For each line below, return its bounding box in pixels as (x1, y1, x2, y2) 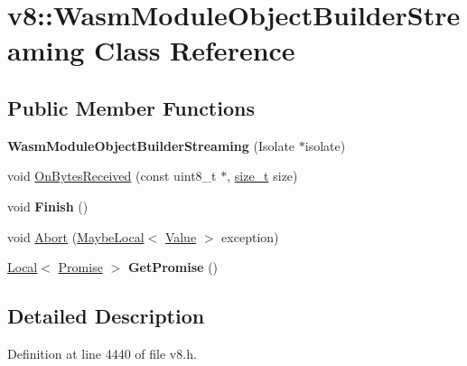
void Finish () (7, 196, 89, 215)
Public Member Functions (7, 93, 255, 121)
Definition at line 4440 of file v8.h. (7, 343, 197, 362)
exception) (221, 227, 279, 246)
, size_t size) (227, 166, 298, 185)
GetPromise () (127, 258, 219, 277)
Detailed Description (7, 302, 205, 330)
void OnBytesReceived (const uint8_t (7, 166, 217, 185)
